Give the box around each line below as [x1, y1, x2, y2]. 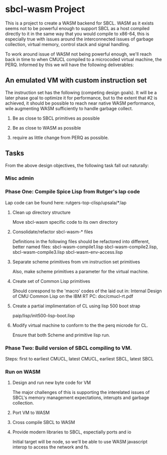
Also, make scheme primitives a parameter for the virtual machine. [12, 268, 149, 274]
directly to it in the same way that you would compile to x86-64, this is [5, 31, 150, 37]
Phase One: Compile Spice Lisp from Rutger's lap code [5, 188, 140, 195]
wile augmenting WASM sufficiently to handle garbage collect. [5, 105, 133, 111]
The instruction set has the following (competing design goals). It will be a [5, 89, 157, 96]
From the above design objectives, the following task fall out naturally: [5, 162, 149, 168]
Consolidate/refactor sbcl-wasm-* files [12, 229, 93, 235]
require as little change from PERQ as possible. [12, 134, 109, 141]
